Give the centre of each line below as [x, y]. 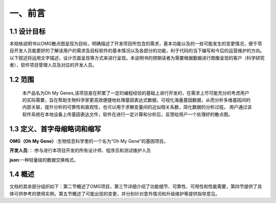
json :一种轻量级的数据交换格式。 [44, 160]
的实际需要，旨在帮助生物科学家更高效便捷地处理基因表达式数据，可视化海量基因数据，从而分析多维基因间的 [136, 100]
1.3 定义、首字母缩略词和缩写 [55, 129]
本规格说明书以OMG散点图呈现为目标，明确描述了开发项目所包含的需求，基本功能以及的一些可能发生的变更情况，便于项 [136, 44]
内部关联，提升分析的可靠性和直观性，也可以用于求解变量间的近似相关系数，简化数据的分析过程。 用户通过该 [137, 107]
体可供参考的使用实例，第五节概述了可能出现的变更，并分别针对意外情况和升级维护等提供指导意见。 [114, 193]
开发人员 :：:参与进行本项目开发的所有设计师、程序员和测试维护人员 [80, 150]
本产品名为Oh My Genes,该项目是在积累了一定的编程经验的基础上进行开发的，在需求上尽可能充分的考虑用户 [136, 93]
